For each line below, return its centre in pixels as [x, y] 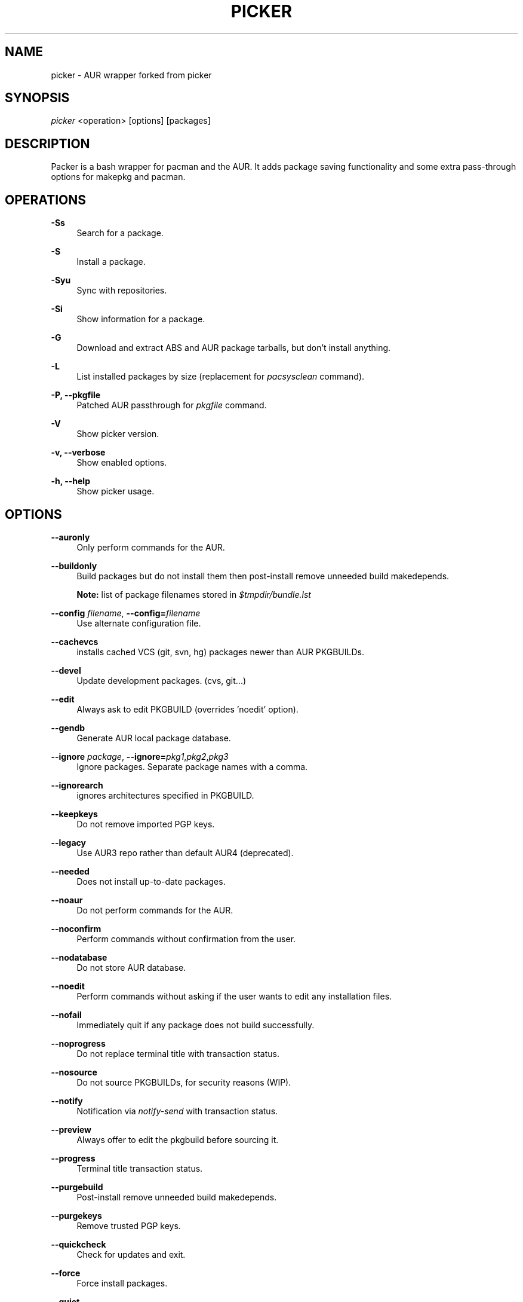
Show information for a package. [141, 319]
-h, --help [70, 481]
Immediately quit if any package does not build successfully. [196, 1025]
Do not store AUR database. [131, 967]
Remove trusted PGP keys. [129, 1225]
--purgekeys [76, 1215]
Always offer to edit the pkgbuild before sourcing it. [178, 1139]
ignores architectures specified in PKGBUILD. [165, 795]
